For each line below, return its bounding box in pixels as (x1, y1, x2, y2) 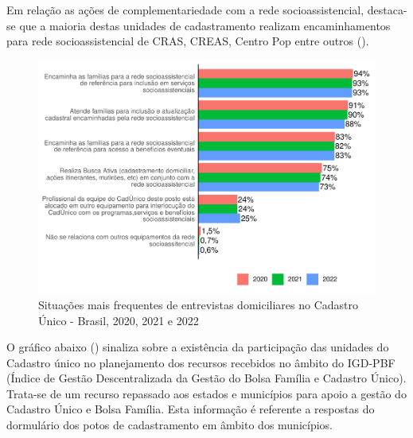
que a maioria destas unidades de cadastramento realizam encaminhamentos (19, 17, 391, 33)
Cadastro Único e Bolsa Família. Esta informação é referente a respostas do (6, 401, 375, 417)
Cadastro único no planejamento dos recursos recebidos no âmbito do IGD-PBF (6, 354, 395, 370)
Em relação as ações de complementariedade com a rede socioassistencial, (6, 2, 364, 17)
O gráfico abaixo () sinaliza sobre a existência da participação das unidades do (6, 339, 389, 355)
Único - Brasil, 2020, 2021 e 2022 (38, 312, 199, 328)
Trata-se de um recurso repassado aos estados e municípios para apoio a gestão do (6, 385, 407, 401)
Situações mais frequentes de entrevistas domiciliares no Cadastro (38, 296, 358, 312)
